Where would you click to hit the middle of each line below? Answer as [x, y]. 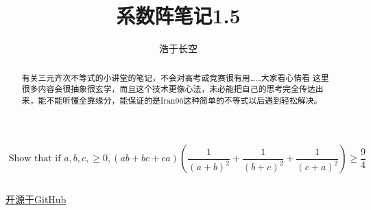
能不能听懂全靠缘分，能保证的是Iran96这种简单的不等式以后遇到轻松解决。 [180, 100]
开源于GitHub [36, 199]
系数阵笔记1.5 [178, 15]
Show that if [35, 159]
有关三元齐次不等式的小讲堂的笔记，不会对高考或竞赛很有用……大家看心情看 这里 [175, 77]
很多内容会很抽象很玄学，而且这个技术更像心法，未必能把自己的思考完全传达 [168, 89]
